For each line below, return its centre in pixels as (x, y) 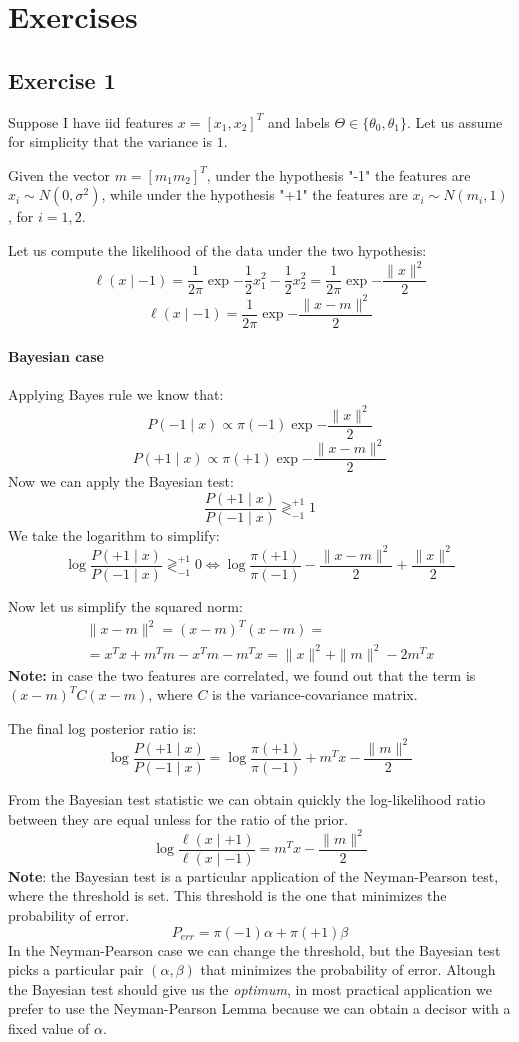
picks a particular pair (76, 969)
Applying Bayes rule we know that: (116, 394)
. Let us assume (455, 121)
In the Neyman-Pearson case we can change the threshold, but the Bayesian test (254, 949)
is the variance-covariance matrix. (315, 694)
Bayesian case (56, 356)
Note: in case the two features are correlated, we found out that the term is (242, 674)
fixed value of (49, 1027)
